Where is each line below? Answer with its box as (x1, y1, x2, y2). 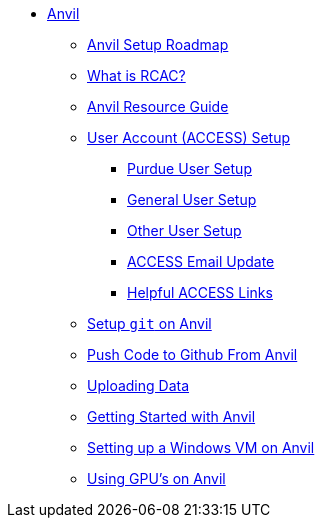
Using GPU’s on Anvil (87, 470, 226, 487)
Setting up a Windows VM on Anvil (87, 439, 315, 456)
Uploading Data (87, 377, 190, 394)
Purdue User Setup (127, 160, 252, 177)
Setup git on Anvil (87, 315, 212, 332)
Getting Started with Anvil (87, 408, 256, 425)
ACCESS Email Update (127, 253, 275, 270)
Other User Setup (127, 222, 242, 239)
